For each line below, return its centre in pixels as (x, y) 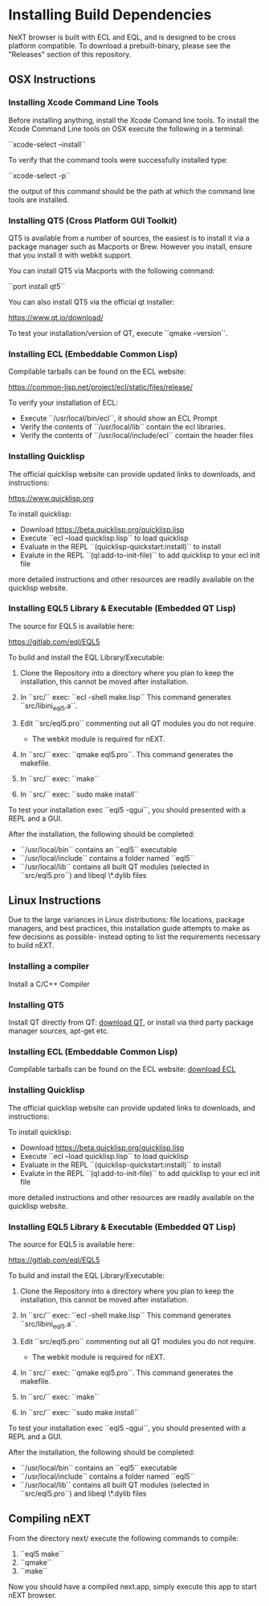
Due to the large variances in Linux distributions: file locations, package (126, 920)
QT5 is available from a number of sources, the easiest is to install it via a (129, 238)
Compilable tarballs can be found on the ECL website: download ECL (122, 1070)
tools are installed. (39, 200)
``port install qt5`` (37, 286)
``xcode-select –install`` (47, 144)
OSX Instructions (52, 79)
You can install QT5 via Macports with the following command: (112, 271)
